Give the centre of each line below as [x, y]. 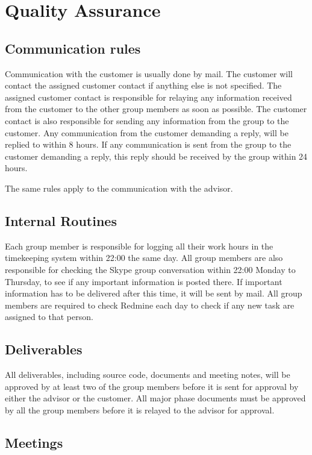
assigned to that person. [49, 317]
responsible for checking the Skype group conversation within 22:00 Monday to [150, 269]
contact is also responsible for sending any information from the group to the [147, 120]
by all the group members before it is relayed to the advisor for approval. [140, 409]
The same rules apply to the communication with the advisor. [119, 188]
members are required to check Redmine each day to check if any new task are [150, 305]
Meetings [34, 442]
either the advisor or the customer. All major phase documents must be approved [155, 398]
